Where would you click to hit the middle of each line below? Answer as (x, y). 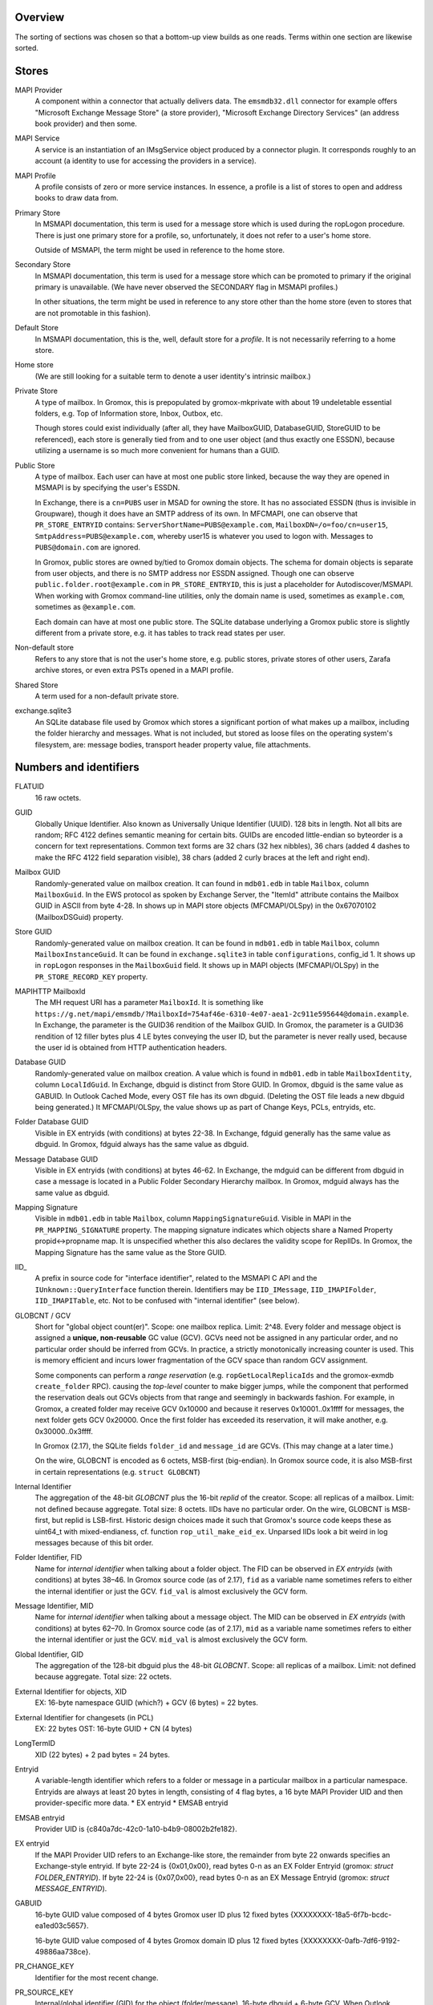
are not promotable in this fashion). (93, 313)
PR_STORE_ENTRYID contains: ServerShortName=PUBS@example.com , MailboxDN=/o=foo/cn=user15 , (211, 525)
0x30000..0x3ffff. (64, 1431)
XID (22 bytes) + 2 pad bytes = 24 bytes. (102, 1754)
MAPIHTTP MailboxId (50, 991)
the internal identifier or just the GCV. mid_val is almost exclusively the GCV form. (171, 1639)
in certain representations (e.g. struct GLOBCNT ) (117, 1472)
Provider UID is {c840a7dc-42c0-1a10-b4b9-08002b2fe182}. (136, 1829)
